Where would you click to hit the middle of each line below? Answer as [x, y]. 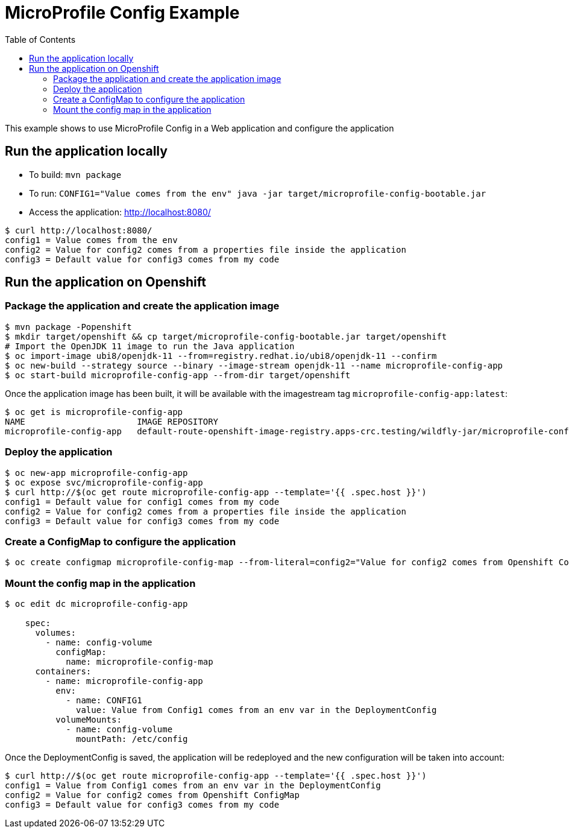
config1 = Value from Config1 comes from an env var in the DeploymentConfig [193, 786]
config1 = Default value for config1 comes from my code [142, 502]
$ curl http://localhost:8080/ [79, 230]
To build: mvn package [75, 174]
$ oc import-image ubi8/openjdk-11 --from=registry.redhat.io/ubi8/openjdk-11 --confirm [221, 356]
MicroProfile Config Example [122, 13]
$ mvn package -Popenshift [68, 327]
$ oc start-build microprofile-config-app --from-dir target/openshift [178, 375]
